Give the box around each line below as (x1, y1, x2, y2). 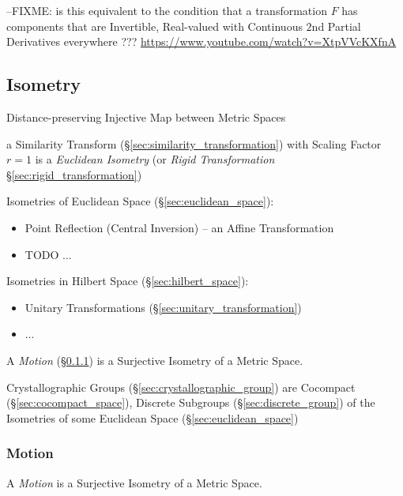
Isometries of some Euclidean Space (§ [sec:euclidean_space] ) (6, 409, 299, 426)
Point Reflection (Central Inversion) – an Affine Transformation (24, 219, 334, 235)
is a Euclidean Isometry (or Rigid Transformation (35, 151, 275, 167)
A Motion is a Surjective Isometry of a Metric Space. (6, 474, 262, 490)
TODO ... (24, 246, 72, 262)
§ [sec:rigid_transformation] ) (6, 166, 142, 182)
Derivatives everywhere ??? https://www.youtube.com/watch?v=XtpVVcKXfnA (6, 33, 397, 50)
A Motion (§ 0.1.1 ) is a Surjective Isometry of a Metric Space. (6, 351, 303, 368)
